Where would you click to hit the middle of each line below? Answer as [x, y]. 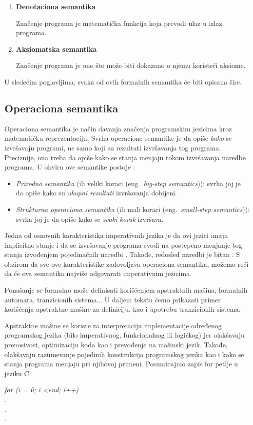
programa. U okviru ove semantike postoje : [70, 167]
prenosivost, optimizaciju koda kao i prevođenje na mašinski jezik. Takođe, [116, 345]
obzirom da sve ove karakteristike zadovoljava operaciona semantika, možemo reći [126, 264]
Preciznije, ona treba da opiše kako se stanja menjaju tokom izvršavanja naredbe [125, 157]
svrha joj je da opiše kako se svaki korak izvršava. [90, 219]
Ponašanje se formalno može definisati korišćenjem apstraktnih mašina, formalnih [126, 290]
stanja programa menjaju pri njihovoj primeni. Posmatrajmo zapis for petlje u [121, 364]
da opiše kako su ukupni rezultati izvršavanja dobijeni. [97, 193]
